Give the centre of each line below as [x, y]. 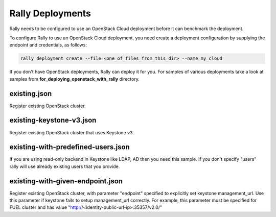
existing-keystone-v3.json [53, 120]
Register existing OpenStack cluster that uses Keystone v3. [72, 132]
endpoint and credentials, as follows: [48, 45]
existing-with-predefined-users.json [70, 147]
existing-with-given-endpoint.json [66, 181]
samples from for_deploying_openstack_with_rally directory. [75, 79]
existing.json [31, 94]
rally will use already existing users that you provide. [65, 166]
